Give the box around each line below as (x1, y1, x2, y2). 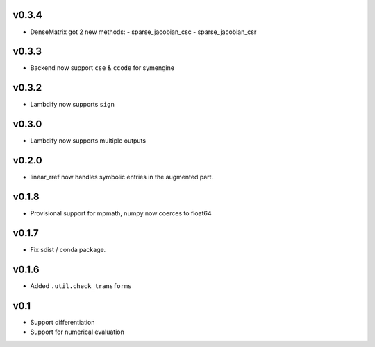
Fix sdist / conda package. (30, 245, 106, 253)
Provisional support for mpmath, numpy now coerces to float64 (30, 209, 212, 217)
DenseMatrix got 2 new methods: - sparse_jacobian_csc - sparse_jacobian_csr (30, 28, 257, 36)
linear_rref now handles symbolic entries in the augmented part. (30, 173, 214, 181)
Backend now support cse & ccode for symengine (30, 64, 175, 72)
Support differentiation (30, 318, 95, 326)
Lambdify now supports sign (30, 100, 115, 109)
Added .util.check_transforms (30, 281, 132, 290)
